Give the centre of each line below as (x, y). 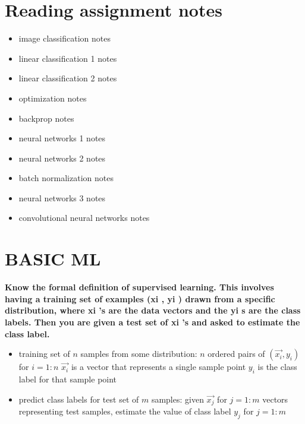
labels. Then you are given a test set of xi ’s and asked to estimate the (152, 322)
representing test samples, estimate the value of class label (125, 411)
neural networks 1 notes (62, 138)
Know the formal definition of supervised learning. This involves (139, 287)
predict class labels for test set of (79, 399)
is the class (277, 367)
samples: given (177, 399)
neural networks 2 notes (62, 158)
